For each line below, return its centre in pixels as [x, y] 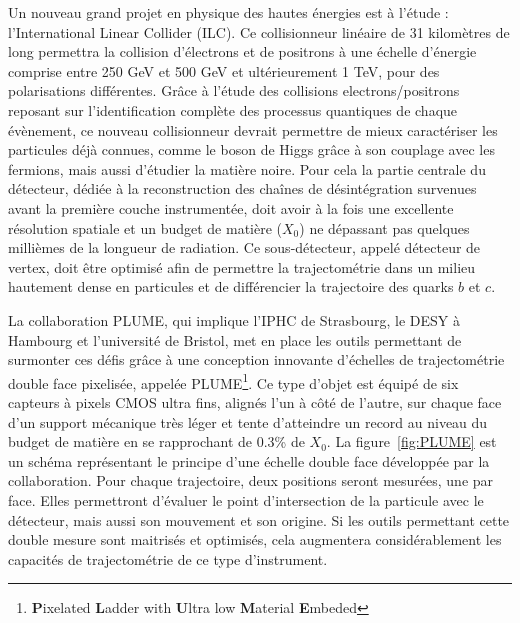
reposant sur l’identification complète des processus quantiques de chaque [233, 109]
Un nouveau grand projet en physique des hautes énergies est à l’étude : [228, 12]
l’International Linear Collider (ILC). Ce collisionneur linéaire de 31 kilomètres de [259, 31]
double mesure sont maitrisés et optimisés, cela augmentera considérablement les [255, 539]
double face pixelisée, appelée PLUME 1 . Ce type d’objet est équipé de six [233, 381]
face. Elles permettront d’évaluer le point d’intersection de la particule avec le [246, 499]
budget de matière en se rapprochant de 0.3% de [156, 441]
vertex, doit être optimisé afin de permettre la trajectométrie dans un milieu [242, 266]
